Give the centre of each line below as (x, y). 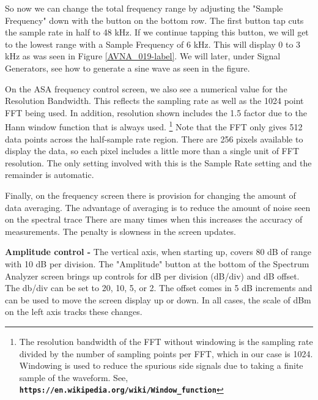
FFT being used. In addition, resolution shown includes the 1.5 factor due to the (156, 112)
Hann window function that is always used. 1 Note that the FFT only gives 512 (154, 126)
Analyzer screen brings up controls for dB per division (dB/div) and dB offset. (152, 276)
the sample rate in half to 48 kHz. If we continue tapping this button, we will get (157, 32)
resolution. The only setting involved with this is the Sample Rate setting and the (158, 162)
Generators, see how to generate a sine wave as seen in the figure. (128, 68)
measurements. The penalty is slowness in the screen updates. (120, 231)
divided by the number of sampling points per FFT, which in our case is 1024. (166, 353)
